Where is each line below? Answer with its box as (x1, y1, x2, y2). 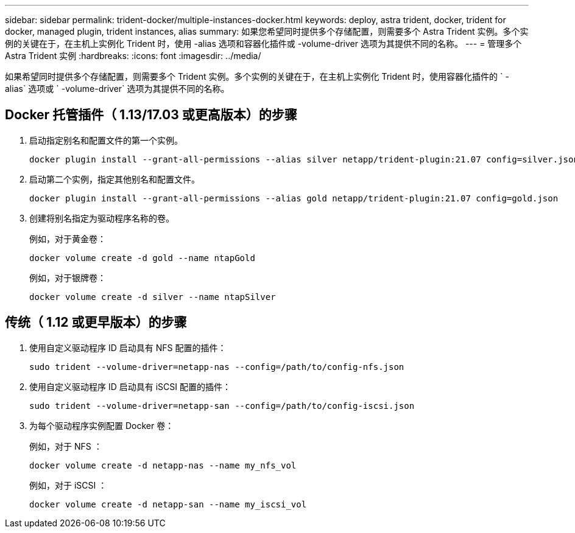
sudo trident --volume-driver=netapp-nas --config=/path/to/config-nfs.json (29, 361, 404, 372)
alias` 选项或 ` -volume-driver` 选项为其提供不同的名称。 (5, 83, 230, 94)
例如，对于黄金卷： (29, 233, 106, 244)
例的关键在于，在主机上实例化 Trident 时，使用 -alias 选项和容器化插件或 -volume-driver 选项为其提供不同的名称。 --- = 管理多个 (5, 38, 522, 49)
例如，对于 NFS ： (29, 441, 102, 451)
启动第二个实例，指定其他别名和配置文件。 (29, 173, 200, 184)
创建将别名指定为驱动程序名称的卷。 (29, 212, 174, 223)
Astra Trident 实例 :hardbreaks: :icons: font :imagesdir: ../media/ (5, 51, 261, 61)
